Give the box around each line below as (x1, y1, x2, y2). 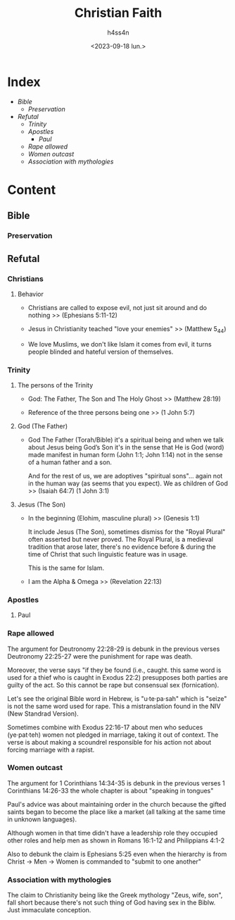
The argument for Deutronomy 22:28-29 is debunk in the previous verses (7, 645, 220, 653)
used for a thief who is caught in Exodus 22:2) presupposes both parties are (7, 673, 229, 681)
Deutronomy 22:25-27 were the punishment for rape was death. (7, 652, 193, 660)
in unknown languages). (7, 815, 77, 823)
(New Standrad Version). (7, 709, 79, 718)
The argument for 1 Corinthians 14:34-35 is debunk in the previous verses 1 (7, 778, 225, 787)
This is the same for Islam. (27, 564, 104, 572)
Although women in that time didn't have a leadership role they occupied (7, 828, 218, 837)
